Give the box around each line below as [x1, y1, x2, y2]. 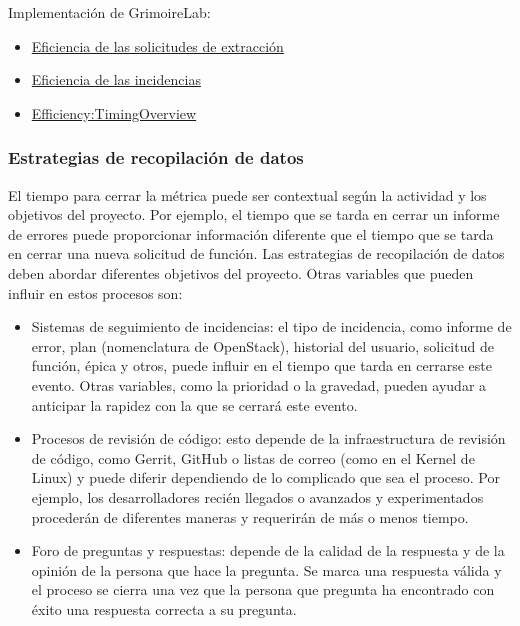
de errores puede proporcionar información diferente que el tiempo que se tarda [8, 223, 494, 244]
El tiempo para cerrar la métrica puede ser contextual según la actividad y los [8, 184, 487, 205]
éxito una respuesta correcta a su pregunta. [31, 598, 297, 619]
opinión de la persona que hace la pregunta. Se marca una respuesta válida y [31, 559, 502, 580]
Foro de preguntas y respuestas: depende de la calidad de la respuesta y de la [31, 540, 505, 561]
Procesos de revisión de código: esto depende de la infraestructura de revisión [31, 428, 506, 449]
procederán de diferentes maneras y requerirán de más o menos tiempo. [31, 506, 469, 527]
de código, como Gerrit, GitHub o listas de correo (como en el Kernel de [31, 447, 475, 468]
